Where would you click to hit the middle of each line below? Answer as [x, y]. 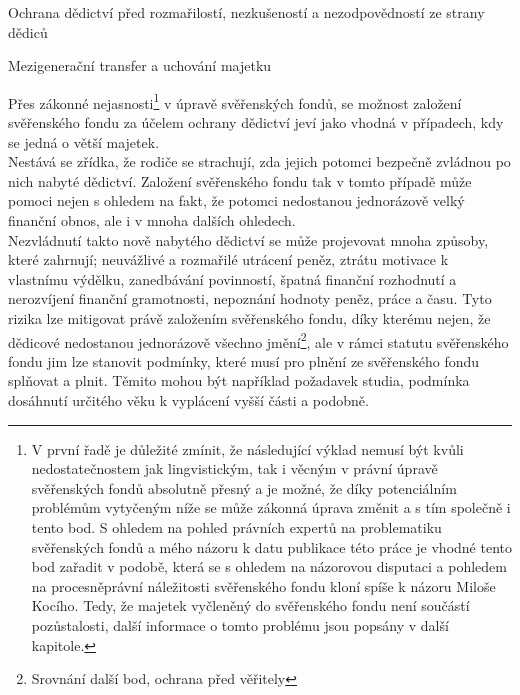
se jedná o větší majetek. [84, 141]
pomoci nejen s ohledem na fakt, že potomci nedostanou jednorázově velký [236, 200]
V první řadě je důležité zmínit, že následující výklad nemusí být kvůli [247, 448]
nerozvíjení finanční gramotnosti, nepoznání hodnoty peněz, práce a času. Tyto [250, 298]
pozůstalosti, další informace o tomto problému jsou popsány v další [240, 624]
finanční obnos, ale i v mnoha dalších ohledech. [152, 220]
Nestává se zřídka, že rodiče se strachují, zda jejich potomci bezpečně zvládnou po [259, 161]
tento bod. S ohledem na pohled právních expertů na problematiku [236, 526]
